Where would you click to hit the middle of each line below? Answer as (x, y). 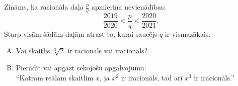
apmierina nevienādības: (129, 7)
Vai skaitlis (33, 51)
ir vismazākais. (188, 33)
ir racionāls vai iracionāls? (108, 51)
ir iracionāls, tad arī (152, 77)
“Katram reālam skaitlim (55, 77)
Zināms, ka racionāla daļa (44, 7)
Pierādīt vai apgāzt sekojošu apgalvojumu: (81, 68)
